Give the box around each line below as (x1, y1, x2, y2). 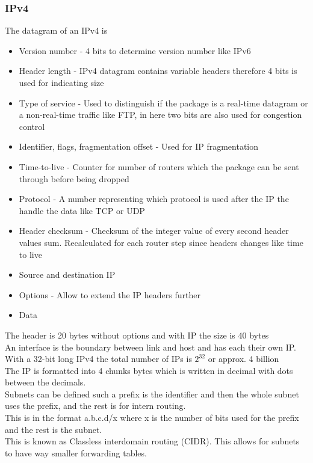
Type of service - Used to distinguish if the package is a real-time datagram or (19, 96, 308, 109)
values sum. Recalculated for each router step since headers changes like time (19, 236, 303, 248)
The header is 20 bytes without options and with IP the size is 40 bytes (5, 328, 269, 341)
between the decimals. (5, 376, 86, 388)
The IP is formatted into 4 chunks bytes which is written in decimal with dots (5, 364, 293, 376)
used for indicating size (19, 76, 104, 88)
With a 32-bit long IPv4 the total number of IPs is (5, 352, 192, 365)
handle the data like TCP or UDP (19, 204, 145, 216)
